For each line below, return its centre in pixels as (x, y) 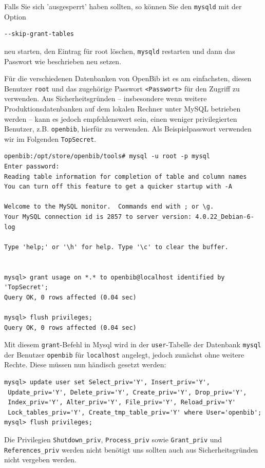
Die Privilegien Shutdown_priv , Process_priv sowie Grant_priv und (113, 439)
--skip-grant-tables (39, 34)
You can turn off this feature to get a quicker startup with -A (118, 187)
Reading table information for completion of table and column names (126, 176)
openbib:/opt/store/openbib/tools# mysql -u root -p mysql (107, 156)
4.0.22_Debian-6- (225, 217)
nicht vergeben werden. (40, 460)
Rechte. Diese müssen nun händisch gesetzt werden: (85, 364)
